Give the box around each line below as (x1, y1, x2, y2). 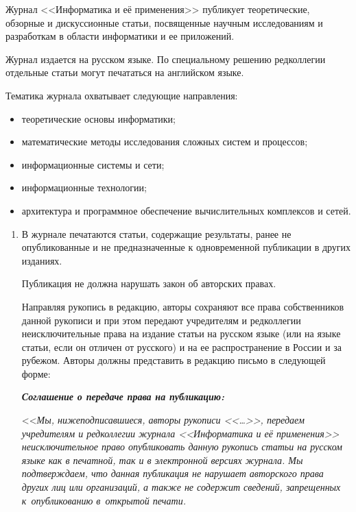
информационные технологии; (21, 180, 147, 195)
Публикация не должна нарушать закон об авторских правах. (21, 276, 276, 291)
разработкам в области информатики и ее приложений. (5, 29, 235, 43)
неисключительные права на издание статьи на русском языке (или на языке (21, 326, 341, 341)
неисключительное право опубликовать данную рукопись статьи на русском (21, 439, 343, 454)
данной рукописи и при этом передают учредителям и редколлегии (21, 313, 301, 327)
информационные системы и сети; (21, 157, 165, 171)
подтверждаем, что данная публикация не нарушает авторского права (21, 466, 324, 480)
